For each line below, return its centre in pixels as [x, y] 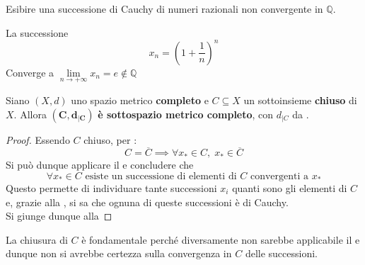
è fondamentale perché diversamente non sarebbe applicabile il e [221, 239]
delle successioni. [281, 253]
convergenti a [279, 176]
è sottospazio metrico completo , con [186, 114]
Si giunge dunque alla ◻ [59, 216]
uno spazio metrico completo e [140, 100]
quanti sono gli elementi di [290, 187]
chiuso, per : [110, 139]
